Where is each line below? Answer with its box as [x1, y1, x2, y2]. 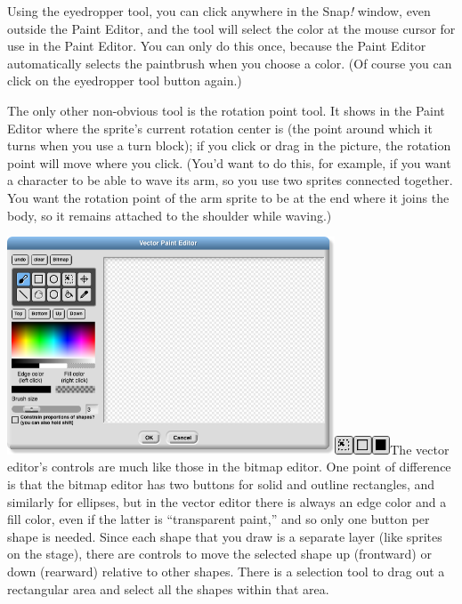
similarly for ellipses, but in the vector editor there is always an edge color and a [7, 492, 447, 511]
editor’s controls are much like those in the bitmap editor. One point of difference [7, 457, 451, 476]
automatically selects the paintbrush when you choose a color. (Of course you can [7, 53, 452, 72]
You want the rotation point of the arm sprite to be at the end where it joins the [7, 188, 450, 206]
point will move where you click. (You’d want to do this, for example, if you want [7, 153, 451, 172]
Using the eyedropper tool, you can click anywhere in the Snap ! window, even [7, 2, 431, 20]
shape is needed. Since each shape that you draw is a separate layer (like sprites [7, 527, 442, 545]
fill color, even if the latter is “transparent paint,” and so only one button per [7, 510, 430, 528]
